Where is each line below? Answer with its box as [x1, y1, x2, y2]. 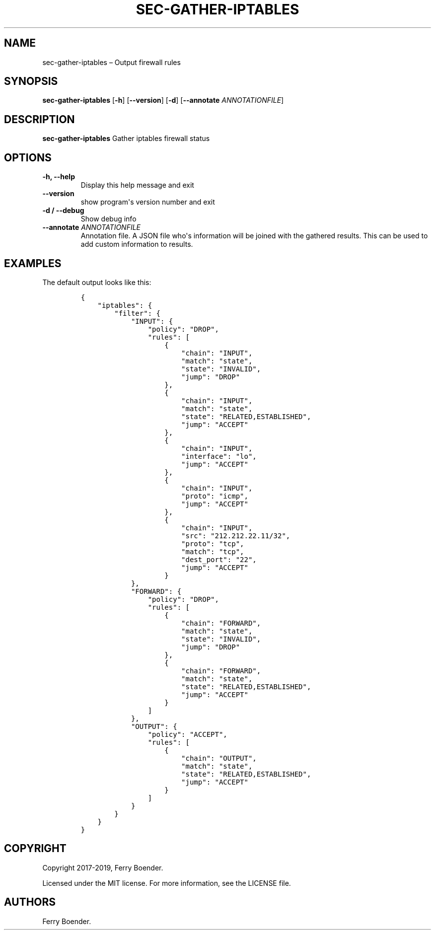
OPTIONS [4, 151, 52, 164]
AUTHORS [4, 896, 56, 909]
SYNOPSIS [4, 75, 58, 88]
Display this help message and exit [80, 181, 194, 190]
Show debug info [80, 215, 137, 223]
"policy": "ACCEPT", [147, 730, 227, 738]
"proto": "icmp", [181, 492, 248, 500]
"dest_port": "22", [181, 555, 257, 564]
